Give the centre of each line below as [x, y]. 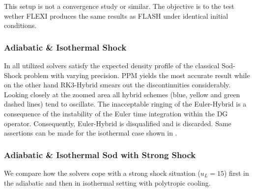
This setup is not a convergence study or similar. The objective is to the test [119, 6]
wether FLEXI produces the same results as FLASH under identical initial [116, 15]
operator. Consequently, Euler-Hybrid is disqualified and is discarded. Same [118, 123]
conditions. [20, 25]
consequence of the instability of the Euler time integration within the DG [116, 113]
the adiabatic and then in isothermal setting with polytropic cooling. [107, 182]
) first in [236, 173]
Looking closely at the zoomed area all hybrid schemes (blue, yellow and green [122, 94]
